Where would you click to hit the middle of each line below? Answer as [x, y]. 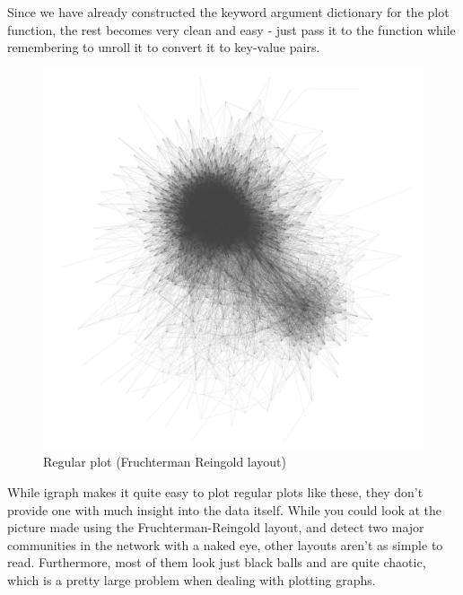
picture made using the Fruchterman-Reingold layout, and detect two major [216, 527]
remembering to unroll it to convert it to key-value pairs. [164, 47]
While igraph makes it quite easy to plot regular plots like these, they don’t [215, 491]
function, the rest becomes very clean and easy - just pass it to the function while [231, 29]
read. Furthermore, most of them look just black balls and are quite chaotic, [217, 562]
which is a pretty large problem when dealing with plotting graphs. [192, 579]
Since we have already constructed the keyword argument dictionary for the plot [228, 12]
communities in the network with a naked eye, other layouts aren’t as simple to [225, 544]
